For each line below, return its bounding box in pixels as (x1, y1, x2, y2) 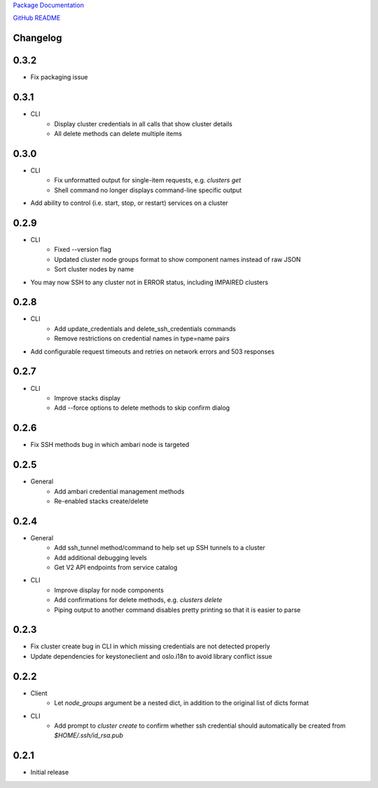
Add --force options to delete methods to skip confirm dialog (54, 403, 230, 412)
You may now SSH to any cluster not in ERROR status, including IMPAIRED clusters (30, 278, 269, 286)
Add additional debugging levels (54, 553, 147, 561)
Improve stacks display (54, 394, 121, 402)
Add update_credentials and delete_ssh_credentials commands (54, 324, 236, 333)
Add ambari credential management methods (54, 487, 185, 495)
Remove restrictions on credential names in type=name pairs (54, 334, 230, 343)
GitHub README (13, 14, 61, 22)
